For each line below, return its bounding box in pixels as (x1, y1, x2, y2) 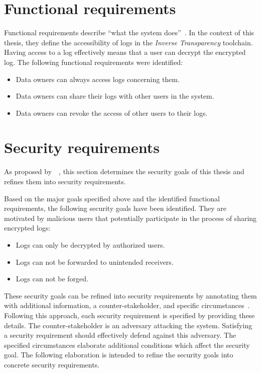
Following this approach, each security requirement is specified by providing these (4, 310, 255, 320)
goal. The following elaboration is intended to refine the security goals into (4, 349, 233, 360)
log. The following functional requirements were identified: (4, 56, 183, 67)
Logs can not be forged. (16, 273, 88, 284)
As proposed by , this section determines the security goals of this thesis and (4, 166, 244, 177)
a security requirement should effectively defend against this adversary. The (4, 330, 236, 340)
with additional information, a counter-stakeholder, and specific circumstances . (4, 300, 250, 311)
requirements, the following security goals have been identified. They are (4, 203, 226, 213)
